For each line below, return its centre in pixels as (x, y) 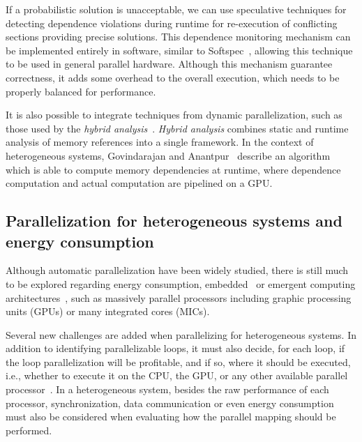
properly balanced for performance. (81, 91)
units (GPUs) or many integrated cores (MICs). (108, 311)
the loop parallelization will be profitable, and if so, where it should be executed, (178, 361)
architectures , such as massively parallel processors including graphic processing (179, 297)
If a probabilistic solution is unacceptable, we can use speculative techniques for (176, 9)
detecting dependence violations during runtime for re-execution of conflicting (172, 23)
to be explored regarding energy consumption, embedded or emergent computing (181, 283)
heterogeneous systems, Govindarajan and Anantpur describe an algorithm (168, 155)
